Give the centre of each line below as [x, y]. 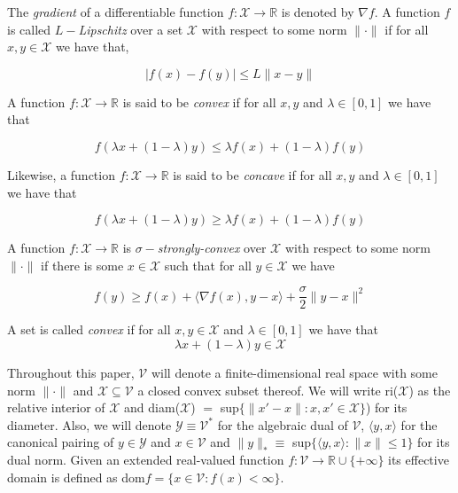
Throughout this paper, [71, 372]
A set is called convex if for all [89, 329]
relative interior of [56, 407]
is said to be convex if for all [199, 102]
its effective [419, 459]
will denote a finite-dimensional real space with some [294, 372]
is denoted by [318, 12]
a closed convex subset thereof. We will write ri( [268, 390]
